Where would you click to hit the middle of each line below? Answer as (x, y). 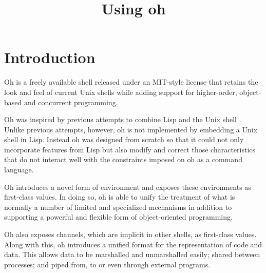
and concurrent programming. (71, 102)
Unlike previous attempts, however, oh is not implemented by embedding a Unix (131, 129)
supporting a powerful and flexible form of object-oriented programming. (118, 217)
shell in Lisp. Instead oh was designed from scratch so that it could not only (124, 139)
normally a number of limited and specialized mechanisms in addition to (118, 207)
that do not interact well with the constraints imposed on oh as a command (123, 159)
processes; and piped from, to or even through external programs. (107, 264)
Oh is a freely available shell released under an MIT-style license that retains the (131, 82)
